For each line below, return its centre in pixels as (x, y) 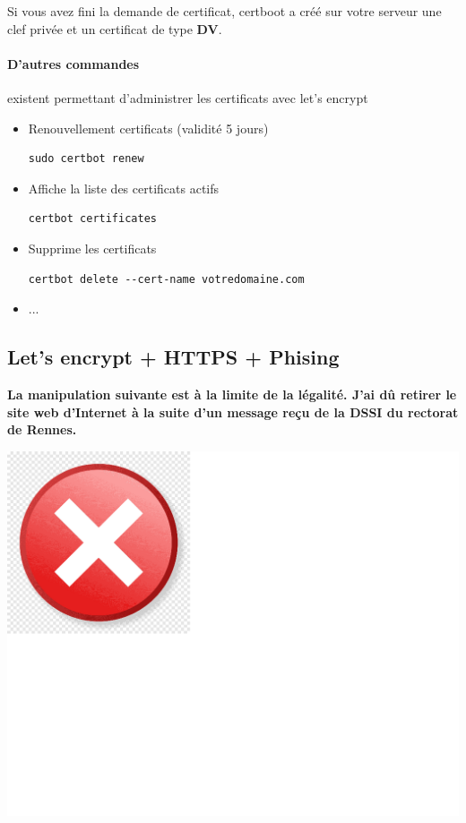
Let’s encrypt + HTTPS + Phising (173, 357)
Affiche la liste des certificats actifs (124, 188)
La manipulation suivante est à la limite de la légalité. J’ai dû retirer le (232, 394)
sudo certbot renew (86, 159)
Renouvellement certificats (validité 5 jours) (148, 128)
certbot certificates (92, 219)
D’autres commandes (73, 63)
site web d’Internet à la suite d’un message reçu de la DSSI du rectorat (233, 411)
